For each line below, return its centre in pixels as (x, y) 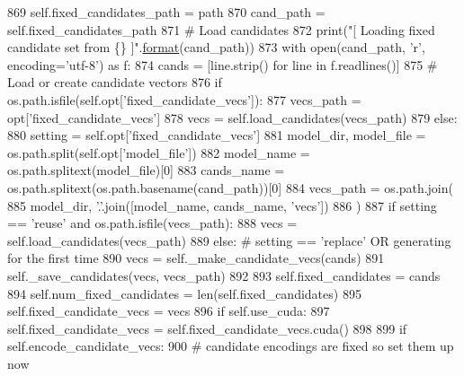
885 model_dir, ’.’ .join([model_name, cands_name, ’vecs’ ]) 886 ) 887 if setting (222, 205)
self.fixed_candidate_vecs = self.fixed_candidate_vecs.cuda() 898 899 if (207, 328)
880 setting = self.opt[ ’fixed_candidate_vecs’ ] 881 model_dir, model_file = (217, 135)
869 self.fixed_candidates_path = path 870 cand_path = (166, 12)
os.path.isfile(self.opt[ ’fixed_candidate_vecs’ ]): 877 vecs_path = (184, 99)
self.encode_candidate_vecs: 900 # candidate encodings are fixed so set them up (231, 346)
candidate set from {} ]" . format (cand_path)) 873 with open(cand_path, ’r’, (216, 47)
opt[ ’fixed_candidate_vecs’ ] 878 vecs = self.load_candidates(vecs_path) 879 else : (232, 117)
